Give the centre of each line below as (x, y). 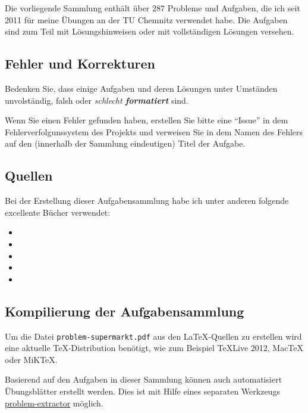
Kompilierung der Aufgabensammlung (125, 311)
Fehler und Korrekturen (80, 63)
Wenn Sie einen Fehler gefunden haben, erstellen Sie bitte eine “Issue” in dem (147, 120)
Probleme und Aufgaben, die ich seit (234, 8)
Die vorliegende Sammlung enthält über (77, 8)
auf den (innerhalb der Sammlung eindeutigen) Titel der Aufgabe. (125, 143)
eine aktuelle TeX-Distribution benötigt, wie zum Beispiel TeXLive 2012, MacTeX (154, 348)
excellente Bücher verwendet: (58, 212)
